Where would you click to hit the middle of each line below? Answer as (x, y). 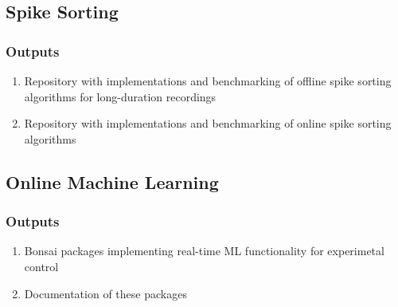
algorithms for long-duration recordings (120, 96)
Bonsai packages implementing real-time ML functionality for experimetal (204, 251)
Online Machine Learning (112, 181)
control (41, 266)
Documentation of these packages (105, 293)
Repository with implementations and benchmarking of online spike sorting (208, 123)
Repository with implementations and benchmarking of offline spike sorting (208, 81)
